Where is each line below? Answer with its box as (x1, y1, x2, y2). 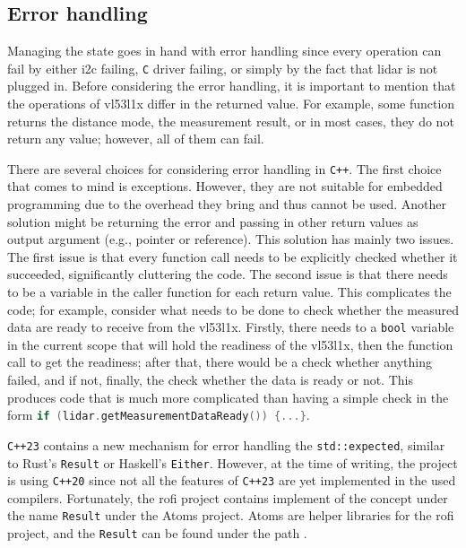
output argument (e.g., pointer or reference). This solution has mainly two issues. (7, 230, 454, 248)
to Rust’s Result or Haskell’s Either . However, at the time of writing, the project (7, 453, 458, 472)
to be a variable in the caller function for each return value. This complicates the (7, 283, 452, 301)
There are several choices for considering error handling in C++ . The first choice (7, 159, 442, 178)
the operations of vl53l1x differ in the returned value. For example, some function (7, 94, 455, 113)
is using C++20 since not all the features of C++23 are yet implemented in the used (7, 471, 456, 490)
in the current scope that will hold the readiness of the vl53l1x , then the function (7, 335, 453, 353)
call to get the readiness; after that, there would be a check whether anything (7, 352, 432, 371)
